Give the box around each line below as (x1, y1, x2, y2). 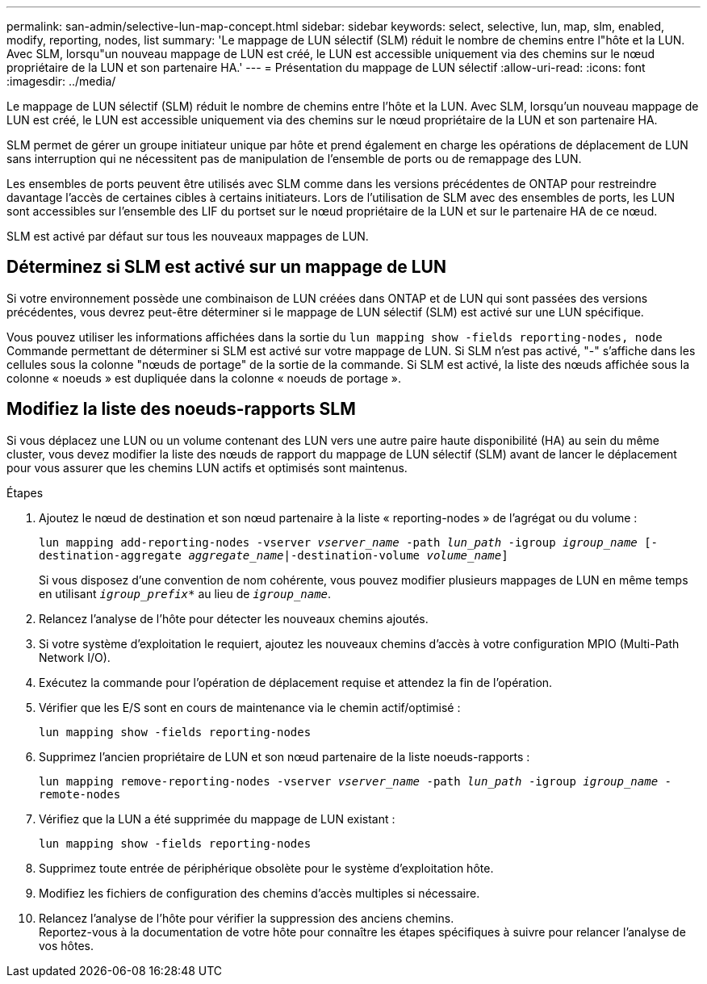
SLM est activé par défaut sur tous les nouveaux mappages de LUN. (6, 229, 369, 243)
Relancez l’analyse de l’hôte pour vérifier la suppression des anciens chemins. (39, 911, 454, 925)
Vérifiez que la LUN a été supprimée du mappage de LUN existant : (39, 811, 395, 826)
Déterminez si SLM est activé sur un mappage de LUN (6, 257, 446, 278)
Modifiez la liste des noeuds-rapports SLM (6, 399, 356, 420)
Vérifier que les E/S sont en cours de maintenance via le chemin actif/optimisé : (39, 700, 461, 714)
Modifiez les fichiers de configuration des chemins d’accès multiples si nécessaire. (39, 886, 480, 900)
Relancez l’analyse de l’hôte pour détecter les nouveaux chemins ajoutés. (39, 611, 429, 626)
